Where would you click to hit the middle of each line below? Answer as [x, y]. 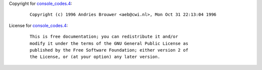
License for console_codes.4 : [38, 25]
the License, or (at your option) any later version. [95, 57]
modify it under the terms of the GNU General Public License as [109, 43]
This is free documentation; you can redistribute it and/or [104, 37]
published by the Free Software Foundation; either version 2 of [109, 50]
